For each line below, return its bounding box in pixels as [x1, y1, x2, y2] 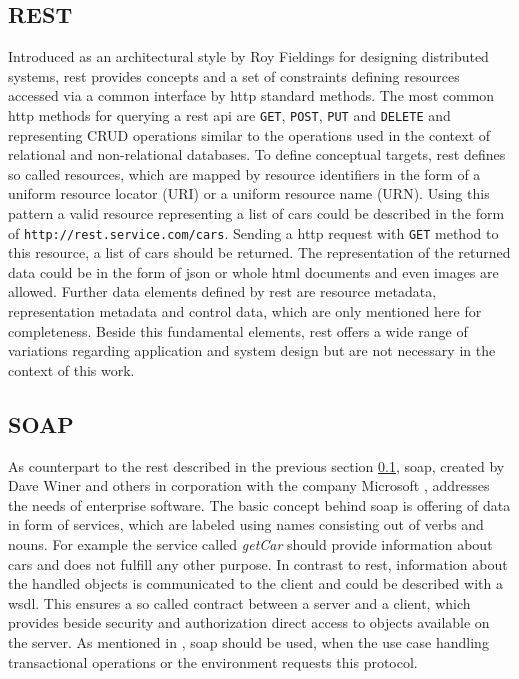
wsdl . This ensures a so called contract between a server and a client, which [8, 592, 471, 613]
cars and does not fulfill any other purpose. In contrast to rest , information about [8, 553, 508, 574]
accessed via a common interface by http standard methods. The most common [8, 85, 495, 106]
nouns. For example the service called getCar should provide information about [8, 534, 493, 554]
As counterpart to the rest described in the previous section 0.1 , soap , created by [8, 455, 505, 476]
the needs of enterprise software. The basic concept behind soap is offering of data [8, 494, 511, 515]
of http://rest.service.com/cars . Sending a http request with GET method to [8, 222, 499, 243]
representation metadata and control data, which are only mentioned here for [8, 301, 482, 322]
